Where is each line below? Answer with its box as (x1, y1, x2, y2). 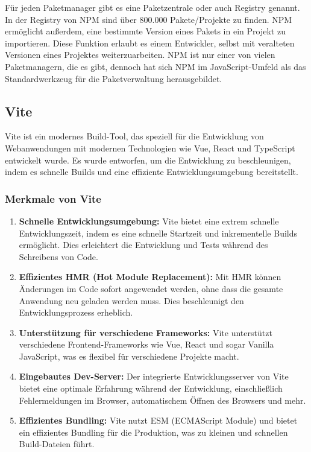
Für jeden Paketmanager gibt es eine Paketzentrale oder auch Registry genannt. (5, 1, 300, 13)
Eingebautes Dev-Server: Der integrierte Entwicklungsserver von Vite (19, 370, 289, 383)
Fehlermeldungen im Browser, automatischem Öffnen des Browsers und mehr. (19, 393, 306, 406)
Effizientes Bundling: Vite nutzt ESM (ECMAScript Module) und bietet (19, 414, 298, 427)
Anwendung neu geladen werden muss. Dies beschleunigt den (19, 294, 244, 307)
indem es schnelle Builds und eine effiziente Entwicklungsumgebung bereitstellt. (5, 165, 298, 178)
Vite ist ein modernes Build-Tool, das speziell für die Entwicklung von (5, 130, 264, 142)
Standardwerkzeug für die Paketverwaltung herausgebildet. (5, 72, 222, 84)
